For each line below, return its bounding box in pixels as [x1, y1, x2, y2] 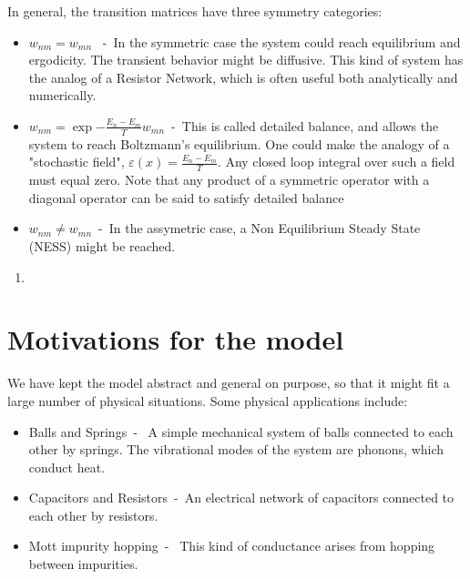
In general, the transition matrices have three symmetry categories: [7, 2, 383, 20]
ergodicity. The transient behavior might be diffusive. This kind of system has [28, 50, 464, 69]
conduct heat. [28, 457, 106, 476]
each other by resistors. [28, 505, 158, 524]
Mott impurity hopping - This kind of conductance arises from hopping [28, 536, 435, 555]
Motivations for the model [7, 320, 344, 358]
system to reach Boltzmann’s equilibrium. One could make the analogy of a [28, 134, 450, 153]
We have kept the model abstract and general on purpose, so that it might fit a [7, 373, 450, 392]
